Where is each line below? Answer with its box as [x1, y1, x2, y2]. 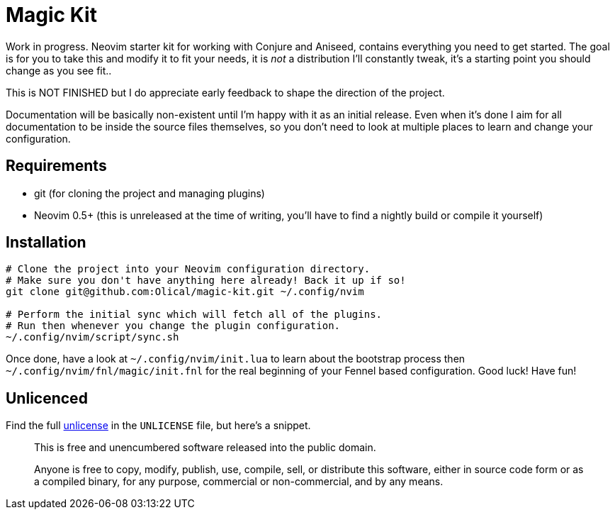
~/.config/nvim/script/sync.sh [6, 331, 179, 343]
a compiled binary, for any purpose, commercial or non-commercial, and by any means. [34, 475, 444, 488]
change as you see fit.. [6, 64, 112, 77]
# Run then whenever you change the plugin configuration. [6, 320, 341, 332]
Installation [6, 233, 86, 252]
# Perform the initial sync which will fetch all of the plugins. [6, 309, 383, 321]
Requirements [6, 157, 107, 175]
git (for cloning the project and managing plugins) [34, 187, 265, 199]
